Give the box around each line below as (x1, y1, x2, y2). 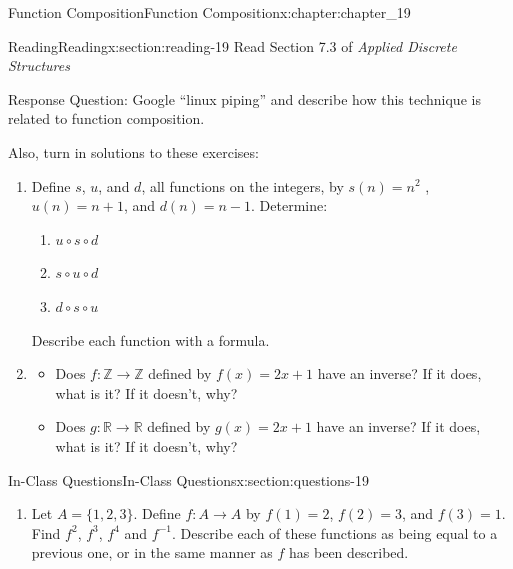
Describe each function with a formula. (31, 329, 270, 350)
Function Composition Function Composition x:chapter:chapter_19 (8, 2, 411, 22)
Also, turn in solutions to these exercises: (8, 141, 259, 162)
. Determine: (251, 195, 328, 216)
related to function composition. (8, 108, 205, 129)
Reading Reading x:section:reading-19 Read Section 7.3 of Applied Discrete (8, 35, 457, 56)
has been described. (289, 542, 409, 563)
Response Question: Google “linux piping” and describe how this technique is (8, 88, 481, 109)
